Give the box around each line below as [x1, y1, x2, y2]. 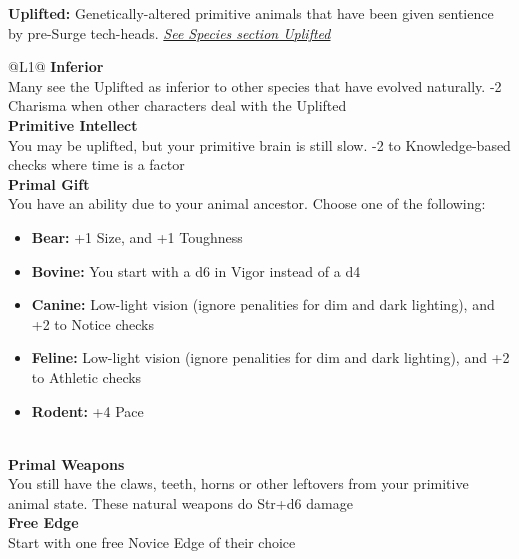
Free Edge [8, 512, 79, 533]
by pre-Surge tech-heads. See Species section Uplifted [8, 22, 331, 43]
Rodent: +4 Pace [31, 400, 144, 421]
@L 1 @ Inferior [8, 56, 104, 77]
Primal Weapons [8, 453, 125, 474]
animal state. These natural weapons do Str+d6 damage [8, 492, 353, 513]
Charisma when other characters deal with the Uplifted [8, 95, 347, 116]
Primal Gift [8, 173, 90, 194]
